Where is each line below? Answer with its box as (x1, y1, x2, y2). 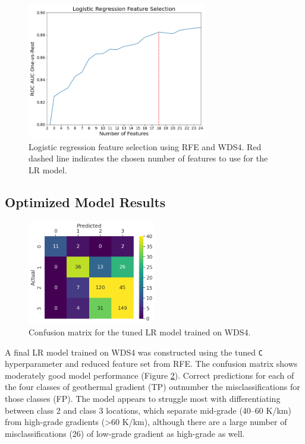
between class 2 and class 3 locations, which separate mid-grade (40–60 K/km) (5, 404, 291, 416)
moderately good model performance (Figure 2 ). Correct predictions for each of (5, 369, 294, 381)
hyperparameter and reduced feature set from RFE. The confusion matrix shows (5, 357, 298, 370)
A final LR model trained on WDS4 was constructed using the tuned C (5, 345, 263, 358)
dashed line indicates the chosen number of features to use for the (29, 152, 268, 164)
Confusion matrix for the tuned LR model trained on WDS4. (29, 325, 251, 338)
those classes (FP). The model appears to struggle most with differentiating (5, 392, 281, 404)
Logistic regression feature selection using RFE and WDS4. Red (29, 140, 262, 153)
